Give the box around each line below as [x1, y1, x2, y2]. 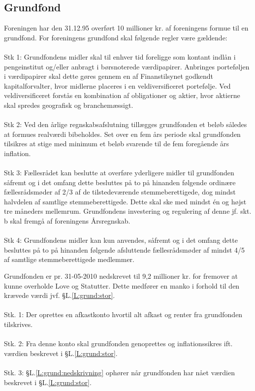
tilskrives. [4, 319, 33, 329]
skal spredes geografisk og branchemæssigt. [4, 99, 133, 110]
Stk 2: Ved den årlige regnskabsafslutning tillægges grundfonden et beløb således [4, 119, 247, 130]
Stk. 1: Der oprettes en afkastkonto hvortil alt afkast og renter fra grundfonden [4, 309, 243, 320]
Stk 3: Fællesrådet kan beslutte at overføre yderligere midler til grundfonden [4, 167, 234, 178]
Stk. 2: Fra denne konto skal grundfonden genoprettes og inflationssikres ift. [4, 338, 233, 349]
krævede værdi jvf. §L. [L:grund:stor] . [4, 290, 115, 300]
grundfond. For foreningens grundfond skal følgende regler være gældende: [4, 32, 227, 42]
